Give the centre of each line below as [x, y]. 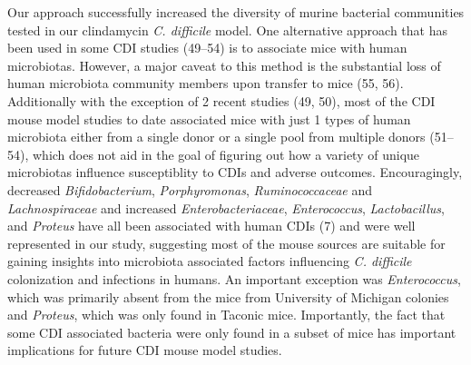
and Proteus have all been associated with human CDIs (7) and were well [211, 226]
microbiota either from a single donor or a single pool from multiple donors [216, 137]
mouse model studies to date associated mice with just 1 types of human [209, 118]
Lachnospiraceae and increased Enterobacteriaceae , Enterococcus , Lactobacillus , [226, 207]
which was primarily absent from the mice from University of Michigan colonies [228, 296]
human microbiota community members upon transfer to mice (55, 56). [206, 83]
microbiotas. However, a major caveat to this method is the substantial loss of [224, 65]
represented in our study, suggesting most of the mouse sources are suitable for [226, 243]
